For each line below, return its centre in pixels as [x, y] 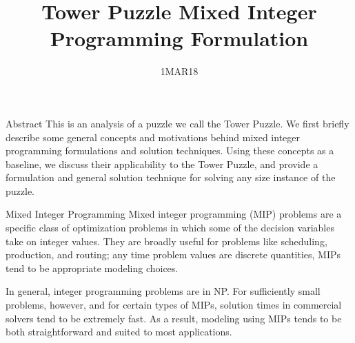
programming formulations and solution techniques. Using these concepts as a [170, 150]
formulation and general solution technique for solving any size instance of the [171, 177]
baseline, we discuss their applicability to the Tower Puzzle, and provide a [162, 164]
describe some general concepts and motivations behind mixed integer [153, 137]
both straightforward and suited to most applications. [119, 332]
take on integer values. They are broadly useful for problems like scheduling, [166, 241]
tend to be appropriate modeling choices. [92, 268]
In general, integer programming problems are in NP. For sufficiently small [163, 291]
